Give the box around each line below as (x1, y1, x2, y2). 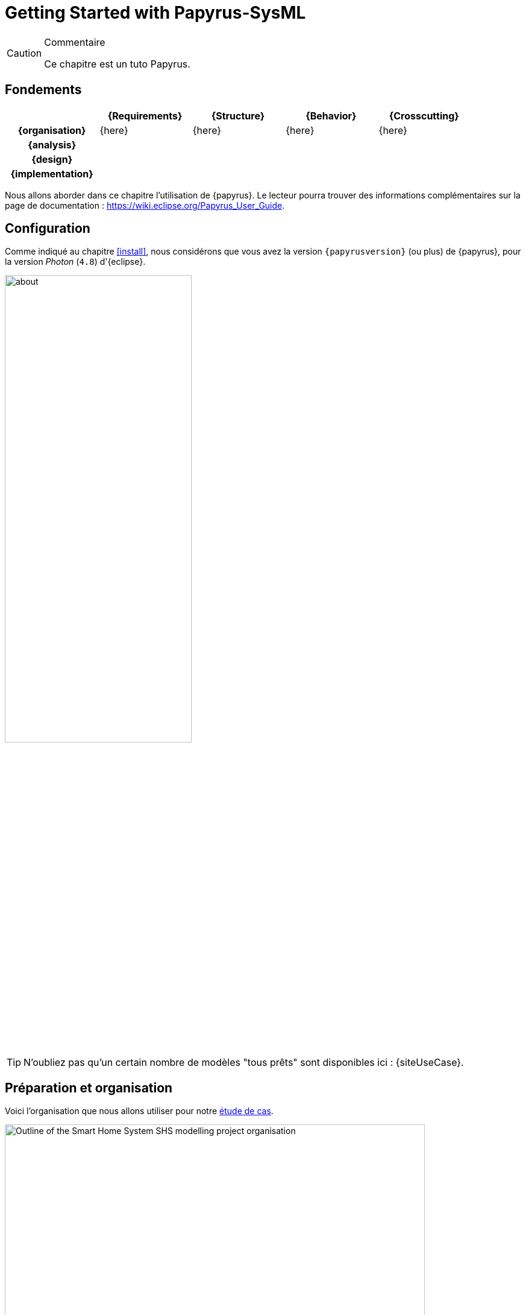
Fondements (5, 82, 82, 98)
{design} (31, 153, 73, 165)
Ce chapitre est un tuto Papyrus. (44, 57, 190, 70)
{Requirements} (107, 109, 183, 122)
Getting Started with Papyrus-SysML (5, 2, 306, 23)
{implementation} (10, 167, 93, 180)
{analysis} (28, 138, 77, 151)
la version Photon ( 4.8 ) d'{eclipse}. (5, 256, 146, 267)
